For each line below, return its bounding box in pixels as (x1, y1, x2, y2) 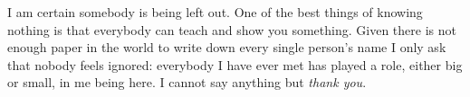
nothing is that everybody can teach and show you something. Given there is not (7, 20, 456, 39)
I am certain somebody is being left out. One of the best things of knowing (7, 3, 423, 21)
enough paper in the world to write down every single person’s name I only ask (7, 38, 446, 57)
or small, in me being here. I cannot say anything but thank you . (7, 73, 367, 92)
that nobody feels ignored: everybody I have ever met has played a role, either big (7, 55, 463, 74)
